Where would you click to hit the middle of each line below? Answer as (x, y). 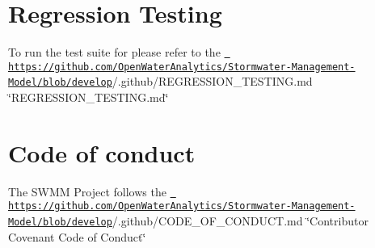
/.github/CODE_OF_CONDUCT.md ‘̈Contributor (240, 221)
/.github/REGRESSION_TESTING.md (212, 81)
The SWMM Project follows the (87, 191)
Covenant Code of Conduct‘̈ (77, 236)
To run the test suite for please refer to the (114, 52)
